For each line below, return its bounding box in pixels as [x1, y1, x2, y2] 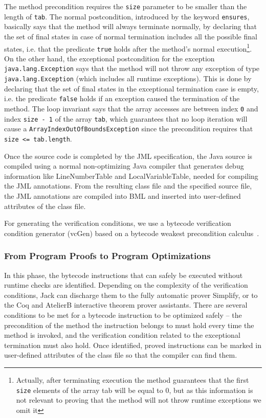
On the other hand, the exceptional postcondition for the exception [4, 53, 215, 63]
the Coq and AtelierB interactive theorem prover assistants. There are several [4, 299, 248, 310]
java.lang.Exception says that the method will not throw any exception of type [4, 63, 260, 74]
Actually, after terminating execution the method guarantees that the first [16, 374, 249, 385]
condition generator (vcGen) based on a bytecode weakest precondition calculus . [4, 227, 259, 238]
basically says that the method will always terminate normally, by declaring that [4, 21, 257, 32]
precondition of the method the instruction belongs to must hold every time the [4, 319, 254, 330]
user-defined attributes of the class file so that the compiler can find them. [4, 350, 237, 360]
